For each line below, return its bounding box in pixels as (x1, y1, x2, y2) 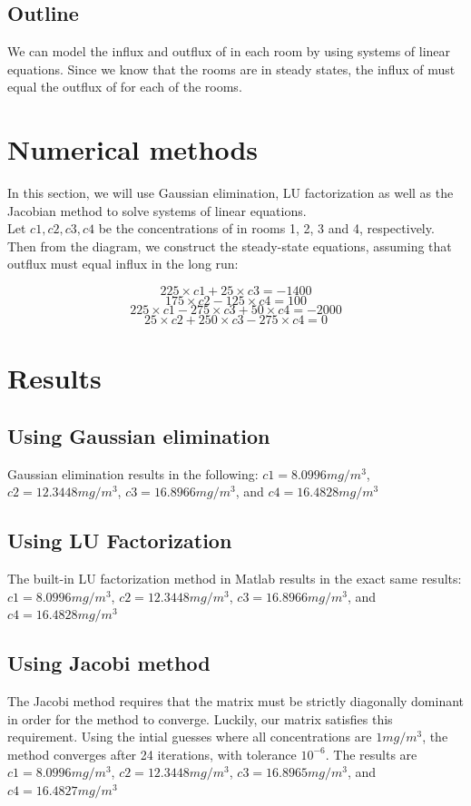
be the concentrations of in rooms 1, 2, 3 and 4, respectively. (98, 219, 435, 238)
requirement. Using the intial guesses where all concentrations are (7, 727, 372, 746)
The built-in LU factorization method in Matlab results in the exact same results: (7, 569, 462, 588)
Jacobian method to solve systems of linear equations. (7, 201, 307, 220)
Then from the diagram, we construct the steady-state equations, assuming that (7, 236, 452, 255)
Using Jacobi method (7, 649, 211, 677)
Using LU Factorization (7, 526, 232, 555)
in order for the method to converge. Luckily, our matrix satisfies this (7, 709, 393, 728)
